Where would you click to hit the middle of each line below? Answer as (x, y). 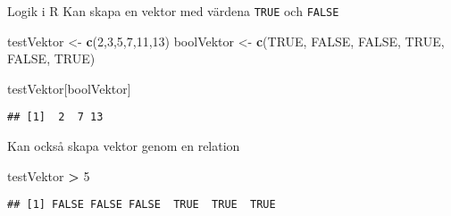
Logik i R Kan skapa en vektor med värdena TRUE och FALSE (173, 11)
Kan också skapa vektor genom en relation (124, 146)
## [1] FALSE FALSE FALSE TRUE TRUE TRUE (142, 205)
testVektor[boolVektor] (69, 88)
